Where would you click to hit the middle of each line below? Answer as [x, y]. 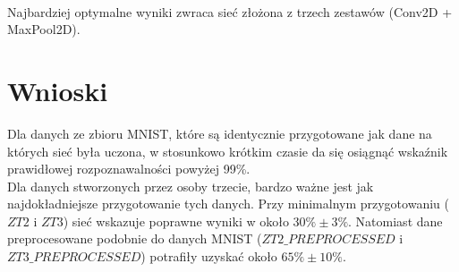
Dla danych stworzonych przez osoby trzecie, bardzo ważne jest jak [191, 186]
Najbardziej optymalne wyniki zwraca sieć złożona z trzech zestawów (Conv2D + [230, 11]
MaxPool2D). [44, 29]
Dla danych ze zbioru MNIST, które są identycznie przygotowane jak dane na [220, 133]
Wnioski [58, 90]
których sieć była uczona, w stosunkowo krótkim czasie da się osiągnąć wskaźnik [228, 151]
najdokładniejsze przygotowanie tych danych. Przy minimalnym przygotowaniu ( [228, 204]
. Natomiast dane [395, 221]
